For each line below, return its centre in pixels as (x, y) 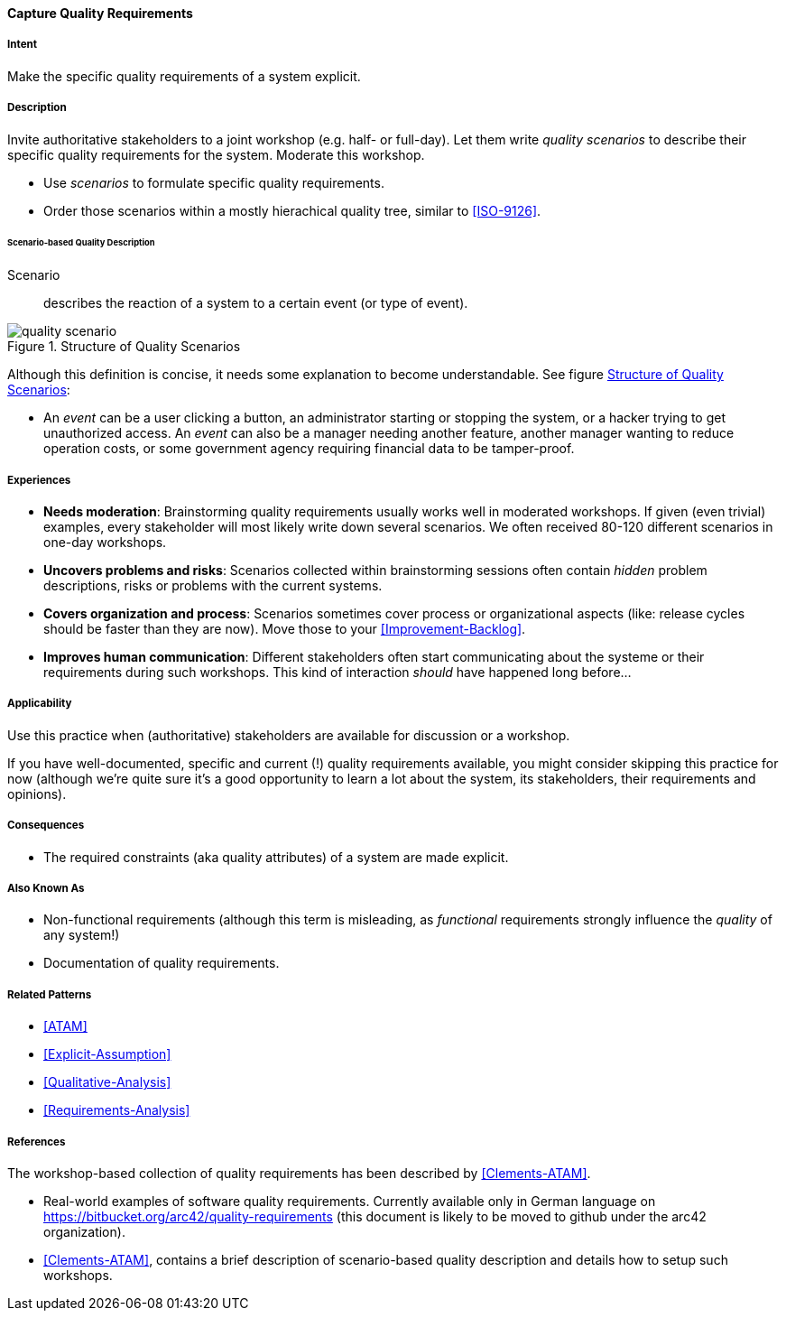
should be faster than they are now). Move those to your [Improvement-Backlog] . (285, 629)
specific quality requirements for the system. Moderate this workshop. (216, 154)
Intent (23, 45)
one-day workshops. (105, 543)
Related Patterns (50, 994)
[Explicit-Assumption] (107, 1054)
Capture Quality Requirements (100, 13)
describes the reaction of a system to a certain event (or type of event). (256, 303)
